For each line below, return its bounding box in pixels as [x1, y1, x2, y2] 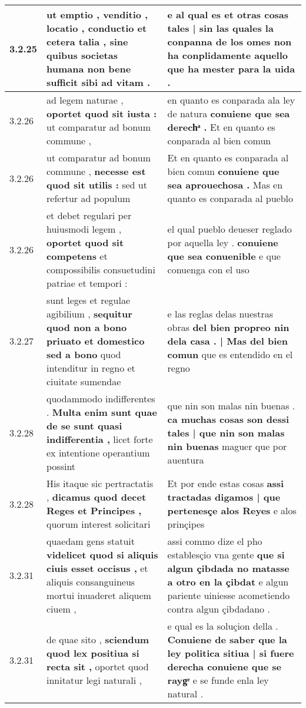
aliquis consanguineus [46, 575, 135, 588]
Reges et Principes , [46, 504, 142, 517]
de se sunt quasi [46, 419, 122, 432]
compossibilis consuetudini [46, 263, 155, 276]
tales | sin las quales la [167, 21, 274, 35]
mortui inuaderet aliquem [46, 588, 151, 602]
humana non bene [46, 62, 131, 75]
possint [46, 459, 76, 473]
